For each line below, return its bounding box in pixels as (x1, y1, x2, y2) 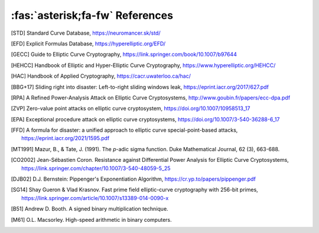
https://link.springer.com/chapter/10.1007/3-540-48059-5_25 (21, 165, 171, 172)
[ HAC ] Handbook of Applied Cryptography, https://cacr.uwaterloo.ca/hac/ (11, 72, 191, 79)
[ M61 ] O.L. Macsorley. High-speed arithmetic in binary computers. (11, 216, 172, 223)
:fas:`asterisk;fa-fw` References (11, 9, 174, 22)
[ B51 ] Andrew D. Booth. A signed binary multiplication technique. (11, 205, 168, 212)
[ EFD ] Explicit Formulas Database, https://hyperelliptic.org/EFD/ (11, 40, 166, 47)
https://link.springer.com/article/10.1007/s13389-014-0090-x (21, 194, 169, 201)
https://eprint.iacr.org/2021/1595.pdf (21, 135, 110, 142)
